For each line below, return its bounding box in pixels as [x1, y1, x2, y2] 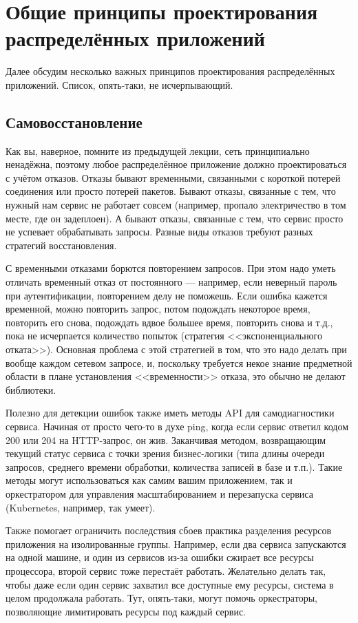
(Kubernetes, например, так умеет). [6, 500, 156, 514]
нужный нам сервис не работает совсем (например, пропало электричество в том [6, 198, 346, 212]
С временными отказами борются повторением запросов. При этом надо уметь [6, 261, 336, 275]
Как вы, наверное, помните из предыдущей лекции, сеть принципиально [6, 143, 310, 158]
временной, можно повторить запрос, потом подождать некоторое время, [6, 302, 310, 316]
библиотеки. [6, 382, 56, 397]
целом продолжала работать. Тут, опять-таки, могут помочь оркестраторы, [6, 591, 317, 605]
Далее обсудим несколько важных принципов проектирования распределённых [6, 64, 335, 78]
